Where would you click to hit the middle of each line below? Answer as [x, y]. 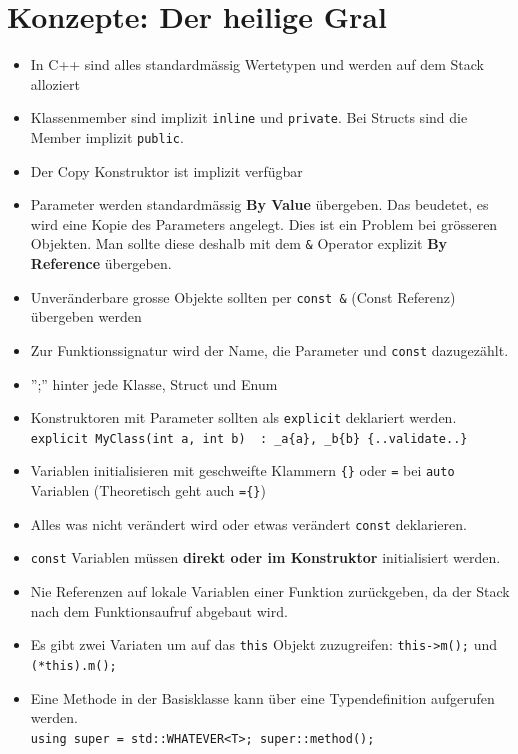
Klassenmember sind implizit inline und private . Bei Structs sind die [249, 117]
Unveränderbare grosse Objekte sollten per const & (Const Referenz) [243, 296]
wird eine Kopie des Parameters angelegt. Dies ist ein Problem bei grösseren [264, 223]
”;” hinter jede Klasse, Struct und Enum [154, 383]
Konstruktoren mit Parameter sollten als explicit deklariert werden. [243, 417]
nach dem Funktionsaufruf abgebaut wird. [159, 610]
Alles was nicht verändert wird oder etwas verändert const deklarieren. [248, 523]
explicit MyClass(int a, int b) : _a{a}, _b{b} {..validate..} [249, 438]
